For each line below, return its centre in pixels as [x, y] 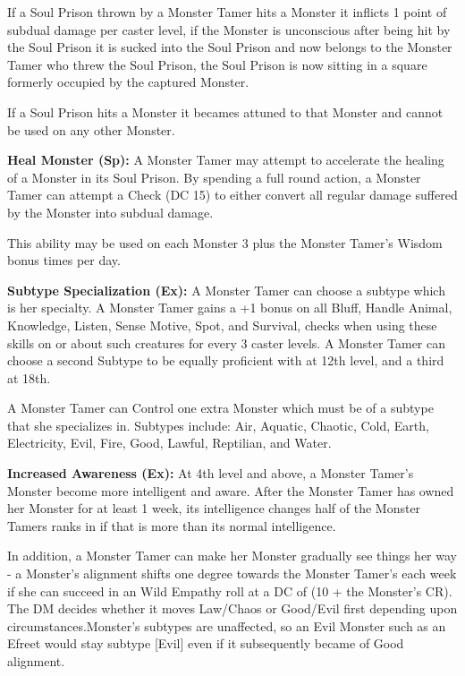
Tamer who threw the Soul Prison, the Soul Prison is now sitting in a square [217, 64]
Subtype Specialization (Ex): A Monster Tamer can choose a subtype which [226, 290]
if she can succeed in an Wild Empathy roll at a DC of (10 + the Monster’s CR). [230, 590]
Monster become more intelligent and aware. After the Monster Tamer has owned [231, 490]
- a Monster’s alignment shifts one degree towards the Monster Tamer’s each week [232, 573]
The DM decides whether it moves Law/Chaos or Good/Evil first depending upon [232, 608]
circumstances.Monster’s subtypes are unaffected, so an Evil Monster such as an [227, 625]
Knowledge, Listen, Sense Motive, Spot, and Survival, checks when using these [222, 325]
